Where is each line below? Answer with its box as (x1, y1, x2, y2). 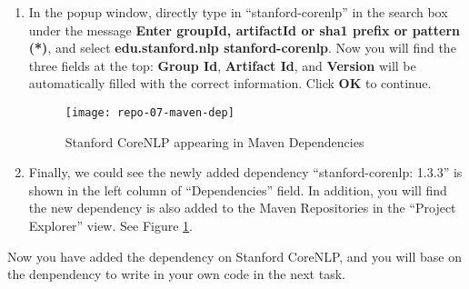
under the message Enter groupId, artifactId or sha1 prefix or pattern (28, 20, 461, 39)
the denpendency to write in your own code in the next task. (7, 264, 345, 284)
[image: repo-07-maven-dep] (65, 105, 234, 119)
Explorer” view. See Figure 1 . (28, 216, 193, 234)
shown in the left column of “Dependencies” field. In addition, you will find (28, 180, 447, 199)
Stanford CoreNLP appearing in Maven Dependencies (65, 132, 364, 151)
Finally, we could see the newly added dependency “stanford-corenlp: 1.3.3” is (28, 163, 463, 182)
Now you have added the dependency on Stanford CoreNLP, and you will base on (7, 246, 462, 265)
